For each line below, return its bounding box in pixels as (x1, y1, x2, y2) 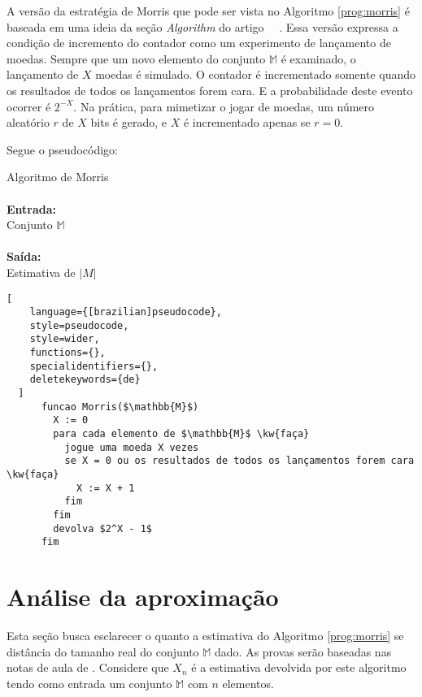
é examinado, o (281, 50, 356, 67)
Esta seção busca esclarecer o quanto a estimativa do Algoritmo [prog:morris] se (7, 627, 404, 644)
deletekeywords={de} (29, 374, 141, 386)
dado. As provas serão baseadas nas (215, 643, 392, 660)
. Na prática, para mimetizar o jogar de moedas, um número (73, 97, 375, 115)
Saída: (7, 248, 41, 265)
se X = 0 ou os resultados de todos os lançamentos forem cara (64, 455, 415, 467)
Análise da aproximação (7, 580, 279, 613)
